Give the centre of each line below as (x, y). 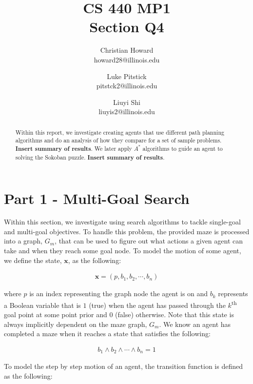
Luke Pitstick (127, 76)
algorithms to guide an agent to (183, 149)
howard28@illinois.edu (127, 59)
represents (233, 293)
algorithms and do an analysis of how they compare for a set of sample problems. (118, 140)
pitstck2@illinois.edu (127, 86)
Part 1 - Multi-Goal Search (97, 198)
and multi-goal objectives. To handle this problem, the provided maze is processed (127, 231)
